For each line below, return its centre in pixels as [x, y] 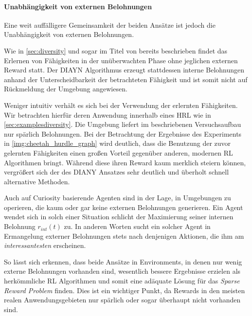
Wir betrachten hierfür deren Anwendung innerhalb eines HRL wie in [108, 114]
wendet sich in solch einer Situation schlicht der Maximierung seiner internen [119, 217]
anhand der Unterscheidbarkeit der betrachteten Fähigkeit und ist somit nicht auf [126, 79]
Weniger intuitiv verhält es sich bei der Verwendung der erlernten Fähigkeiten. [121, 105]
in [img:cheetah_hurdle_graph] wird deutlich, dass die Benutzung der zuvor [117, 143]
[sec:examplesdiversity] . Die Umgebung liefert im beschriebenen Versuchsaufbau [123, 124]
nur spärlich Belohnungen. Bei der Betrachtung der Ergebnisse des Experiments [123, 133]
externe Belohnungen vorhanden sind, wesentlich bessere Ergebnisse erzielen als [122, 271]
